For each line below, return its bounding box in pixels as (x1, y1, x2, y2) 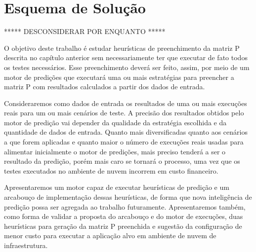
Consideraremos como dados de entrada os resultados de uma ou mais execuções (4, 98, 247, 108)
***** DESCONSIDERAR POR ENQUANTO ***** (4, 26, 166, 36)
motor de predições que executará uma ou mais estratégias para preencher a (4, 72, 234, 82)
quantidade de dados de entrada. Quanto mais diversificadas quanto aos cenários (4, 127, 248, 137)
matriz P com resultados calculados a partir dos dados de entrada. (4, 81, 205, 92)
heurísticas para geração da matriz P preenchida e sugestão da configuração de (4, 220, 242, 231)
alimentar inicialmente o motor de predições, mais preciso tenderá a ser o (4, 146, 226, 156)
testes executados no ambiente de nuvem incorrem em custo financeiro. (4, 165, 218, 176)
